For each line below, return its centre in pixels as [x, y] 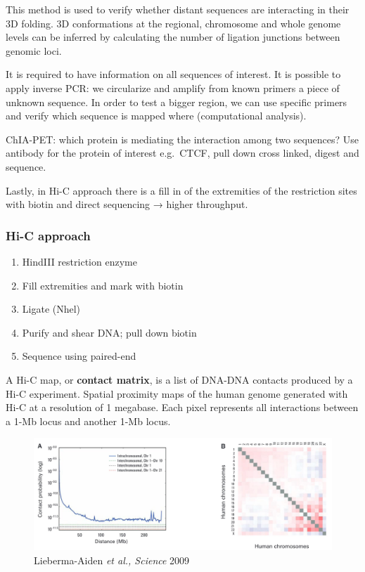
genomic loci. [34, 50]
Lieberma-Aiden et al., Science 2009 [112, 560]
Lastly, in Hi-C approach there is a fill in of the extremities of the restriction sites [181, 190]
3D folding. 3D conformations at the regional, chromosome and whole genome [173, 23]
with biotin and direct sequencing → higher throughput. [127, 204]
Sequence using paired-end [79, 356]
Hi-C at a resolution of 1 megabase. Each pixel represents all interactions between [182, 407]
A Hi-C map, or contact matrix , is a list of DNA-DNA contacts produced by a [179, 379]
